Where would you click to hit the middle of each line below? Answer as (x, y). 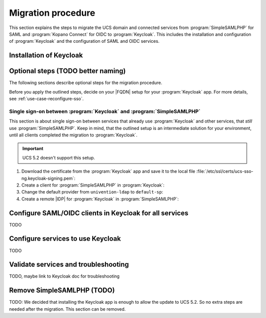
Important (33, 149)
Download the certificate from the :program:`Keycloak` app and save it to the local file (108, 171)
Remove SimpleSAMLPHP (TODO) (62, 290)
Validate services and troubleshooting (69, 265)
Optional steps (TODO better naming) (67, 71)
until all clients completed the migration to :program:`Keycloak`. (73, 135)
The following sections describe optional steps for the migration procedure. (86, 83)
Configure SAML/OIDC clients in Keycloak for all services (99, 213)
